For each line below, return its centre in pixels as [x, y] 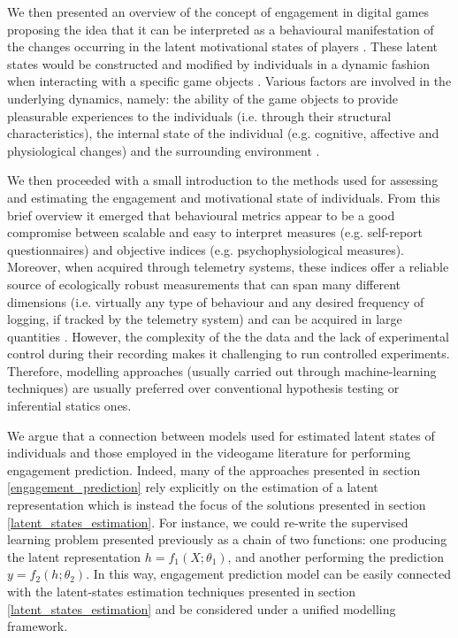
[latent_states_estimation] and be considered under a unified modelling [202, 608]
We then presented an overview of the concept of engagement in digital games [218, 12]
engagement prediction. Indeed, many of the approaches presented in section [214, 469]
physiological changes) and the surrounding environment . [164, 150]
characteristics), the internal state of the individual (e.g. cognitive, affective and [223, 133]
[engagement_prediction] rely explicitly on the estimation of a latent [193, 487]
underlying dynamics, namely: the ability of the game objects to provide [203, 98]
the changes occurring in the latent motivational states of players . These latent [222, 46]
